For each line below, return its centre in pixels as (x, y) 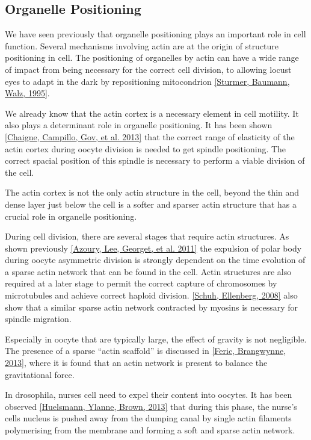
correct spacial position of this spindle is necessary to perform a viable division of (155, 160)
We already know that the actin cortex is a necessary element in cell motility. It (152, 113)
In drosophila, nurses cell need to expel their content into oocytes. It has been (149, 395)
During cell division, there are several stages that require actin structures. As (147, 236)
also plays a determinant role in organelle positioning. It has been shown (139, 125)
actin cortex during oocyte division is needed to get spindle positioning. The (146, 148)
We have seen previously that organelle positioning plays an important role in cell (155, 34)
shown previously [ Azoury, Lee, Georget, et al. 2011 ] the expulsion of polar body (153, 248)
